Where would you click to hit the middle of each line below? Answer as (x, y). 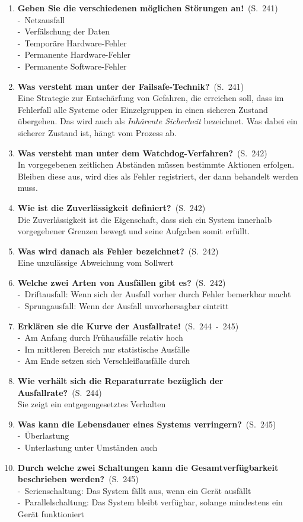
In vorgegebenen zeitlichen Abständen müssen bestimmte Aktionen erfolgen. (156, 164)
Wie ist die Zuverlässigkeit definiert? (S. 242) (111, 207)
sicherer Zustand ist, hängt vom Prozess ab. (97, 132)
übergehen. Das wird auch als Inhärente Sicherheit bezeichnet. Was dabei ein (157, 121)
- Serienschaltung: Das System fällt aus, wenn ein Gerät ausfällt (134, 490)
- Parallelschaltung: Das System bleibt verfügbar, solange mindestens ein (150, 502)
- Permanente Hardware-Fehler (74, 54)
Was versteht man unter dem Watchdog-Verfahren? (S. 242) (142, 152)
